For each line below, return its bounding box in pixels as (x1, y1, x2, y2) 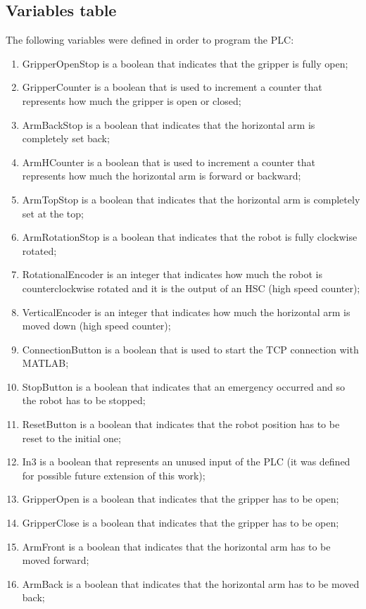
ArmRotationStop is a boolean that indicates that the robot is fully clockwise (22, 230, 358, 244)
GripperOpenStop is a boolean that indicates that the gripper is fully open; (22, 56, 348, 70)
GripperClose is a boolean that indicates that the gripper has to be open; (22, 515, 339, 530)
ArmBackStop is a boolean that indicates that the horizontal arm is (22, 117, 315, 132)
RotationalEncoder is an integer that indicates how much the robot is (22, 267, 322, 282)
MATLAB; (22, 356, 69, 370)
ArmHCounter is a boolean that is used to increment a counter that (22, 154, 315, 169)
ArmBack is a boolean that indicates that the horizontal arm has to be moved (22, 576, 360, 591)
